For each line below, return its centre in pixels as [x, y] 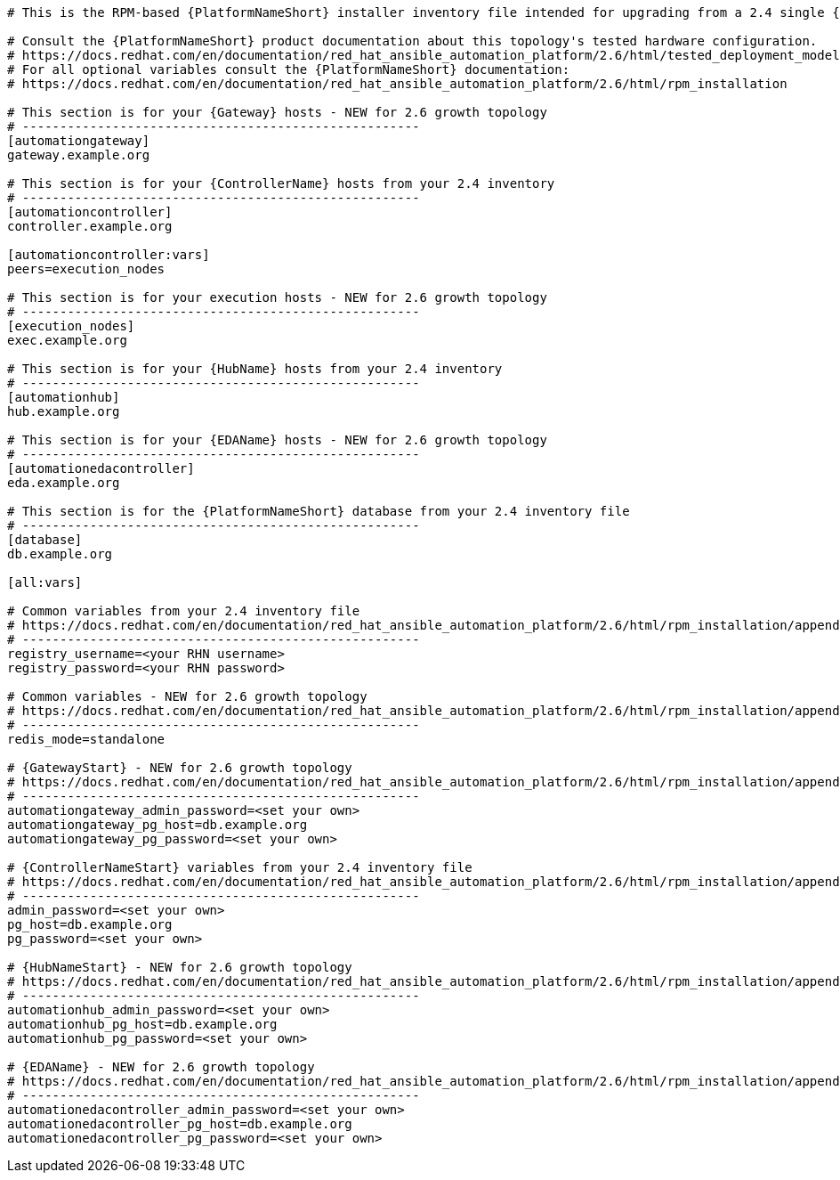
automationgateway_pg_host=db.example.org [157, 825]
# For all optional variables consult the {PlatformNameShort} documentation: [289, 69]
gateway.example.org [79, 155]
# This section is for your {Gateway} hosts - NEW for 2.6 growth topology [277, 112]
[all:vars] [45, 582]
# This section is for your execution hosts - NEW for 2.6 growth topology [277, 297]
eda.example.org [64, 483]
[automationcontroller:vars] [109, 255]
